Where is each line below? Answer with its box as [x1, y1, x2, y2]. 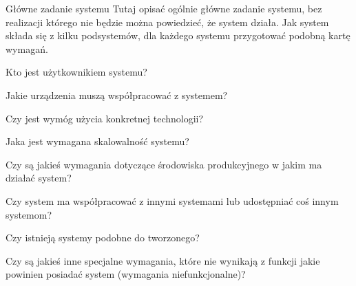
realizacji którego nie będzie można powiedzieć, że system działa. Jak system [6, 14, 329, 29]
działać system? [6, 170, 72, 185]
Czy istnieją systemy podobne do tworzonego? [6, 230, 200, 245]
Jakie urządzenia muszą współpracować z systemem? [6, 87, 228, 102]
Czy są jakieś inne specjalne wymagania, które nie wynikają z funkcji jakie [6, 253, 320, 267]
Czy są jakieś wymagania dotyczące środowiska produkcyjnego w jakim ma [6, 157, 322, 171]
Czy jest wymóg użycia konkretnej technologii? [6, 111, 204, 125]
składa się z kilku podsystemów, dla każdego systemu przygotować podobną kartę [6, 28, 350, 43]
